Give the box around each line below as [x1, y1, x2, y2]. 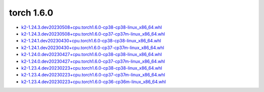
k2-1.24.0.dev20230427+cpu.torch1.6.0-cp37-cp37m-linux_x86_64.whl [21, 58, 165, 64]
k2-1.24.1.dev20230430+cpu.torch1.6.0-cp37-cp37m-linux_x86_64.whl [21, 44, 164, 51]
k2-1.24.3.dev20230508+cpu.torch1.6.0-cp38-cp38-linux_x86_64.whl [21, 24, 162, 30]
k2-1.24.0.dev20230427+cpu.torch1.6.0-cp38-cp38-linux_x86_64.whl [21, 52, 162, 57]
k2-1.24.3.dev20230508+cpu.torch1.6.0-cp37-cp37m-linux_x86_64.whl [21, 31, 165, 37]
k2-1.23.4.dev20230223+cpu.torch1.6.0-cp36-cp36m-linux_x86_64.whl [21, 78, 166, 85]
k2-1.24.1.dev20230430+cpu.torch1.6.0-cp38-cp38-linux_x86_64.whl [21, 38, 161, 44]
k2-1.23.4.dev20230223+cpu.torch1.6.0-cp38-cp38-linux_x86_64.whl [21, 65, 162, 71]
